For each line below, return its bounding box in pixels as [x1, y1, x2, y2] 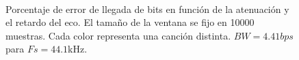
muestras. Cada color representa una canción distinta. [5, 28, 231, 42]
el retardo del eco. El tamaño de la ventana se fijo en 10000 [5, 15, 255, 29]
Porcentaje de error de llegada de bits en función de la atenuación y [5, 1, 289, 16]
